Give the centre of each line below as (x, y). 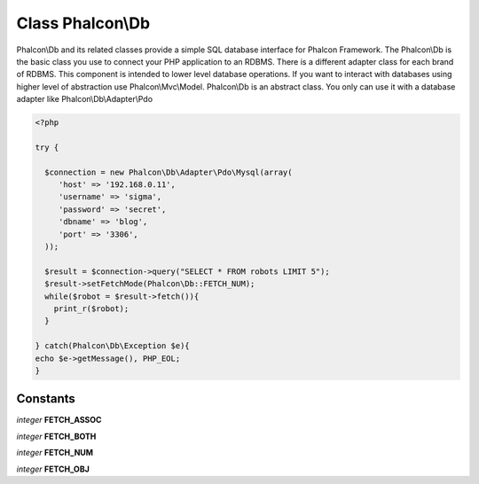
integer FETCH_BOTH (56, 436)
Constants (46, 399)
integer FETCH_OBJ (53, 469)
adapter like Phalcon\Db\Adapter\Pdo (85, 99)
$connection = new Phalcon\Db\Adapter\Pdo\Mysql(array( (169, 172)
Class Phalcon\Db (83, 23)
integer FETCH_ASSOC (59, 420)
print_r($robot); (91, 308)
